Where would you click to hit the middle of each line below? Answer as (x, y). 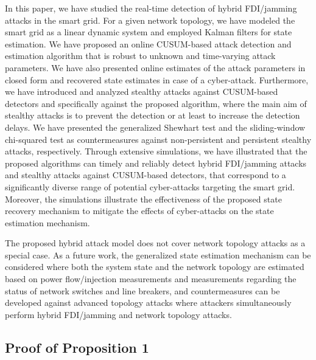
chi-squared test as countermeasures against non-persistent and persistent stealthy (158, 139)
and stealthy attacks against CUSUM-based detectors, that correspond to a (146, 175)
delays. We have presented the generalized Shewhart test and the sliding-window (155, 127)
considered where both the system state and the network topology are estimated (155, 267)
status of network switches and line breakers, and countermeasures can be (142, 290)
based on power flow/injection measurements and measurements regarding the (151, 279)
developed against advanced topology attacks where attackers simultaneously (148, 303)
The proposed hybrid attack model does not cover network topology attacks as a (155, 243)
